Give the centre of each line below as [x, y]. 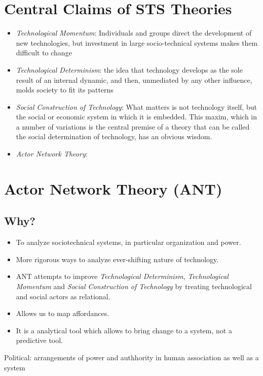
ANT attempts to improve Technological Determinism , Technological [122, 276]
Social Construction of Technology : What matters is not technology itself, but [136, 106]
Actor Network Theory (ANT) [113, 188]
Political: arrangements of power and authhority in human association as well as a [131, 357]
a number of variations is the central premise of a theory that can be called [133, 126]
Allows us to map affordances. [63, 313]
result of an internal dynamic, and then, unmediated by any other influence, [134, 80]
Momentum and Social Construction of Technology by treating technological [134, 286]
